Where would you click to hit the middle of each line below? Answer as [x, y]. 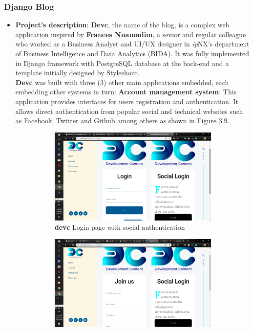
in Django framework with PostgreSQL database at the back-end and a [122, 63]
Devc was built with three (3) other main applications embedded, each [122, 82]
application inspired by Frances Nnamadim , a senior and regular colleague [131, 34]
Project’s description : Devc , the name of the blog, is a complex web [122, 25]
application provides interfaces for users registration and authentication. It [127, 101]
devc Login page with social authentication [120, 227]
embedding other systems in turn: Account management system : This [126, 92]
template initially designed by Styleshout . [77, 73]
